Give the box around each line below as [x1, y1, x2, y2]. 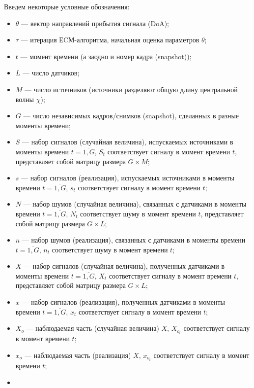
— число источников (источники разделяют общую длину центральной [25, 84, 238, 94]
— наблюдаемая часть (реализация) [25, 350, 131, 360]
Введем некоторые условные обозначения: [4, 1, 130, 11]
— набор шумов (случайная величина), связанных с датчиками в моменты [23, 199, 247, 209]
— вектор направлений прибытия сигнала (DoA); [21, 18, 169, 28]
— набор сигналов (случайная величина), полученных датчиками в [24, 261, 225, 271]
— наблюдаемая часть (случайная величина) [26, 323, 159, 333]
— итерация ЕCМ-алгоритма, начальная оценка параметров [21, 35, 199, 45]
